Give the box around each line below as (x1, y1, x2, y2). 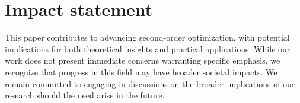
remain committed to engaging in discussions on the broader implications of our (5, 77, 295, 89)
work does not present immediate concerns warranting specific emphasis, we (5, 54, 280, 67)
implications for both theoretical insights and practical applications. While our (5, 42, 291, 55)
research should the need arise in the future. (5, 89, 165, 101)
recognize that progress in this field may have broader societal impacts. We (5, 65, 277, 78)
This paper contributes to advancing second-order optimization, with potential (5, 31, 290, 44)
